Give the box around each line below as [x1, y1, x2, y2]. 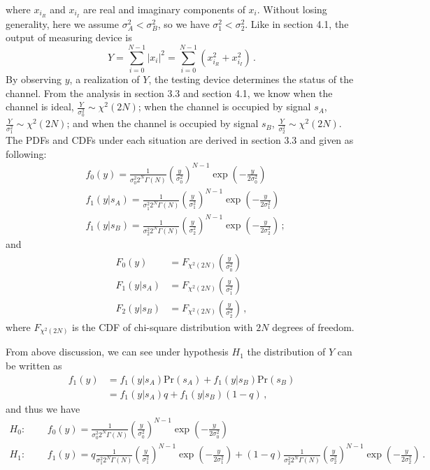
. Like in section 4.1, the [245, 16, 349, 31]
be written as [6, 358, 62, 372]
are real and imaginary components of [83, 2, 245, 16]
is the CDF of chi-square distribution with [72, 319, 253, 334]
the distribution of [247, 344, 326, 359]
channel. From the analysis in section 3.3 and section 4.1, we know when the [6, 85, 333, 100]
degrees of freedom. [272, 319, 354, 334]
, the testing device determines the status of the [148, 72, 354, 87]
